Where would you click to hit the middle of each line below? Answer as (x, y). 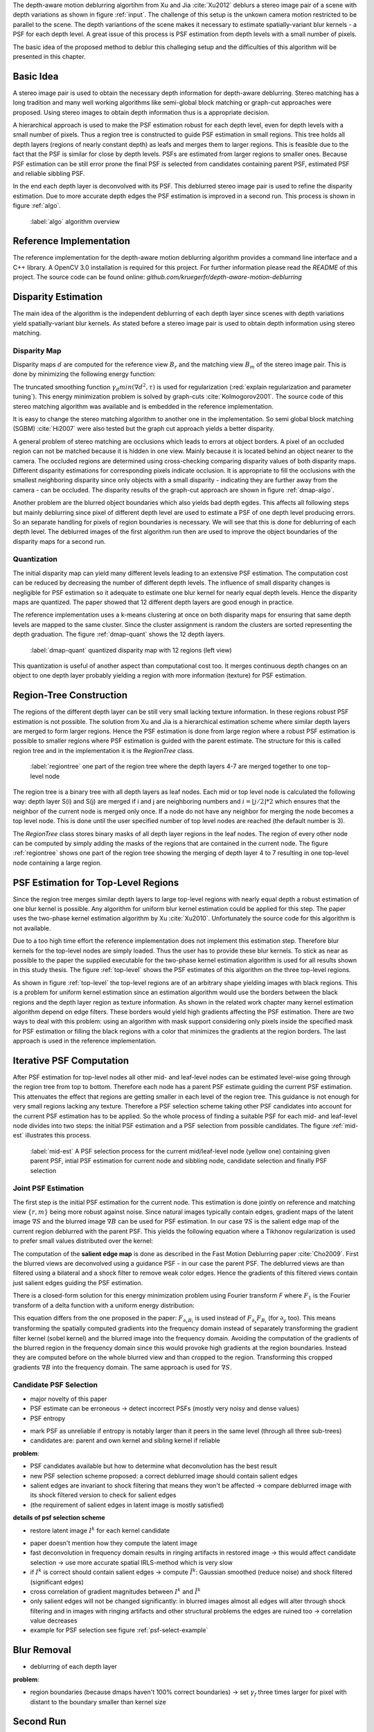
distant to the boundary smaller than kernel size (98, 1702)
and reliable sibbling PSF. (49, 173)
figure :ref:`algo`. (37, 206)
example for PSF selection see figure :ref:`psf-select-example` (119, 1630)
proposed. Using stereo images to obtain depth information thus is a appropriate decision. (141, 112)
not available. (32, 928)
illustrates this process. (58, 1135)
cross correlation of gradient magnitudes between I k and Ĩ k (115, 1591)
